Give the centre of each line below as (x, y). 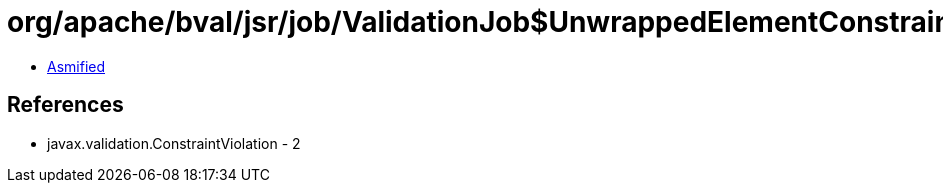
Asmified (76, 66)
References (65, 105)
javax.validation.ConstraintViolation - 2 (174, 143)
